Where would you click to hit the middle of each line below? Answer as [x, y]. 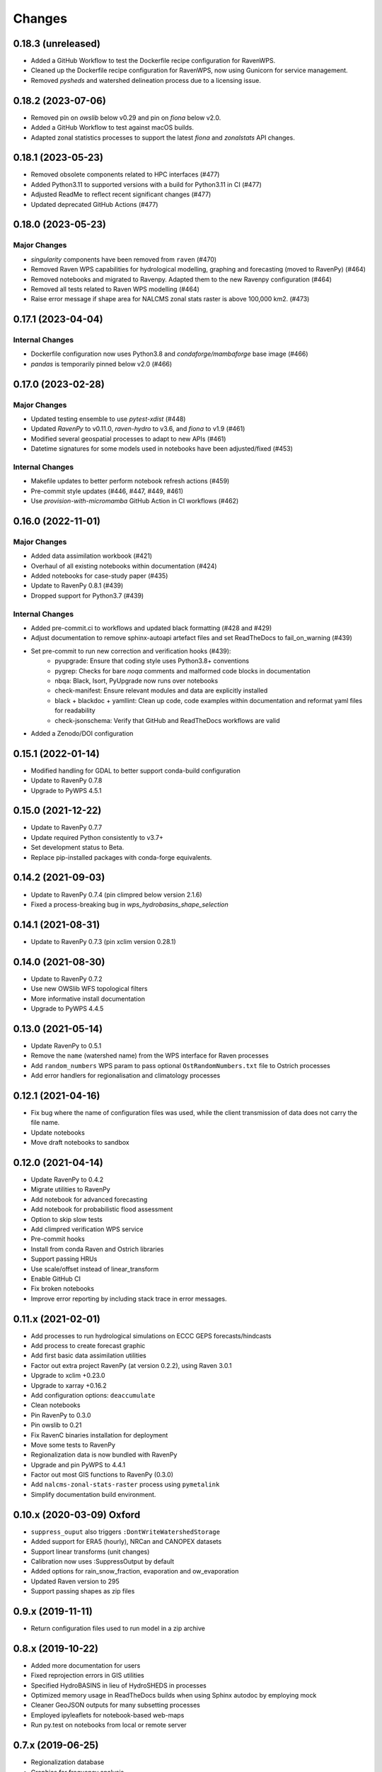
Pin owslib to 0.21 [56, 1425]
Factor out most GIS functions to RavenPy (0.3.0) [102, 1475]
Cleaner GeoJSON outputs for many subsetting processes [116, 1705]
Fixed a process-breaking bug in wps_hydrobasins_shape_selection [130, 904]
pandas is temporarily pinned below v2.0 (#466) [102, 364]
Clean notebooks [56, 1405]
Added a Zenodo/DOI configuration [82, 733]
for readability [75, 711]
